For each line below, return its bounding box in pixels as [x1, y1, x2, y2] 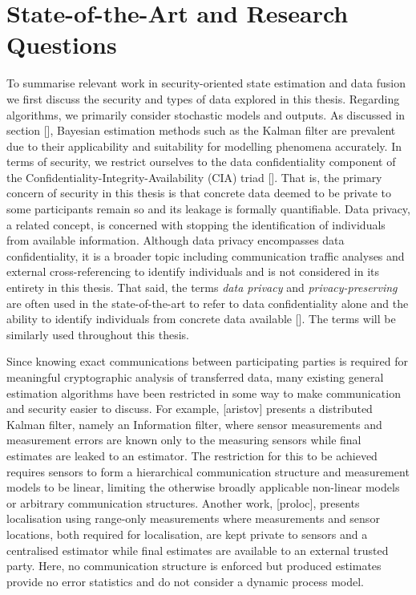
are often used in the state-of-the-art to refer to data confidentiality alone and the [6, 294, 409, 311]
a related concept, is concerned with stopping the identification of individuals [6, 216, 386, 233]
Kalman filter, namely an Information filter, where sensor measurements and [6, 415, 382, 432]
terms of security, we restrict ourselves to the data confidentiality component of [6, 153, 396, 170]
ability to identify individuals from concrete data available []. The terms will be [6, 310, 396, 327]
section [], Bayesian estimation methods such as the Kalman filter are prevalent [6, 122, 396, 139]
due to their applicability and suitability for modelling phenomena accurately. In [6, 137, 402, 154]
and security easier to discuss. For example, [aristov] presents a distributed [6, 400, 373, 417]
